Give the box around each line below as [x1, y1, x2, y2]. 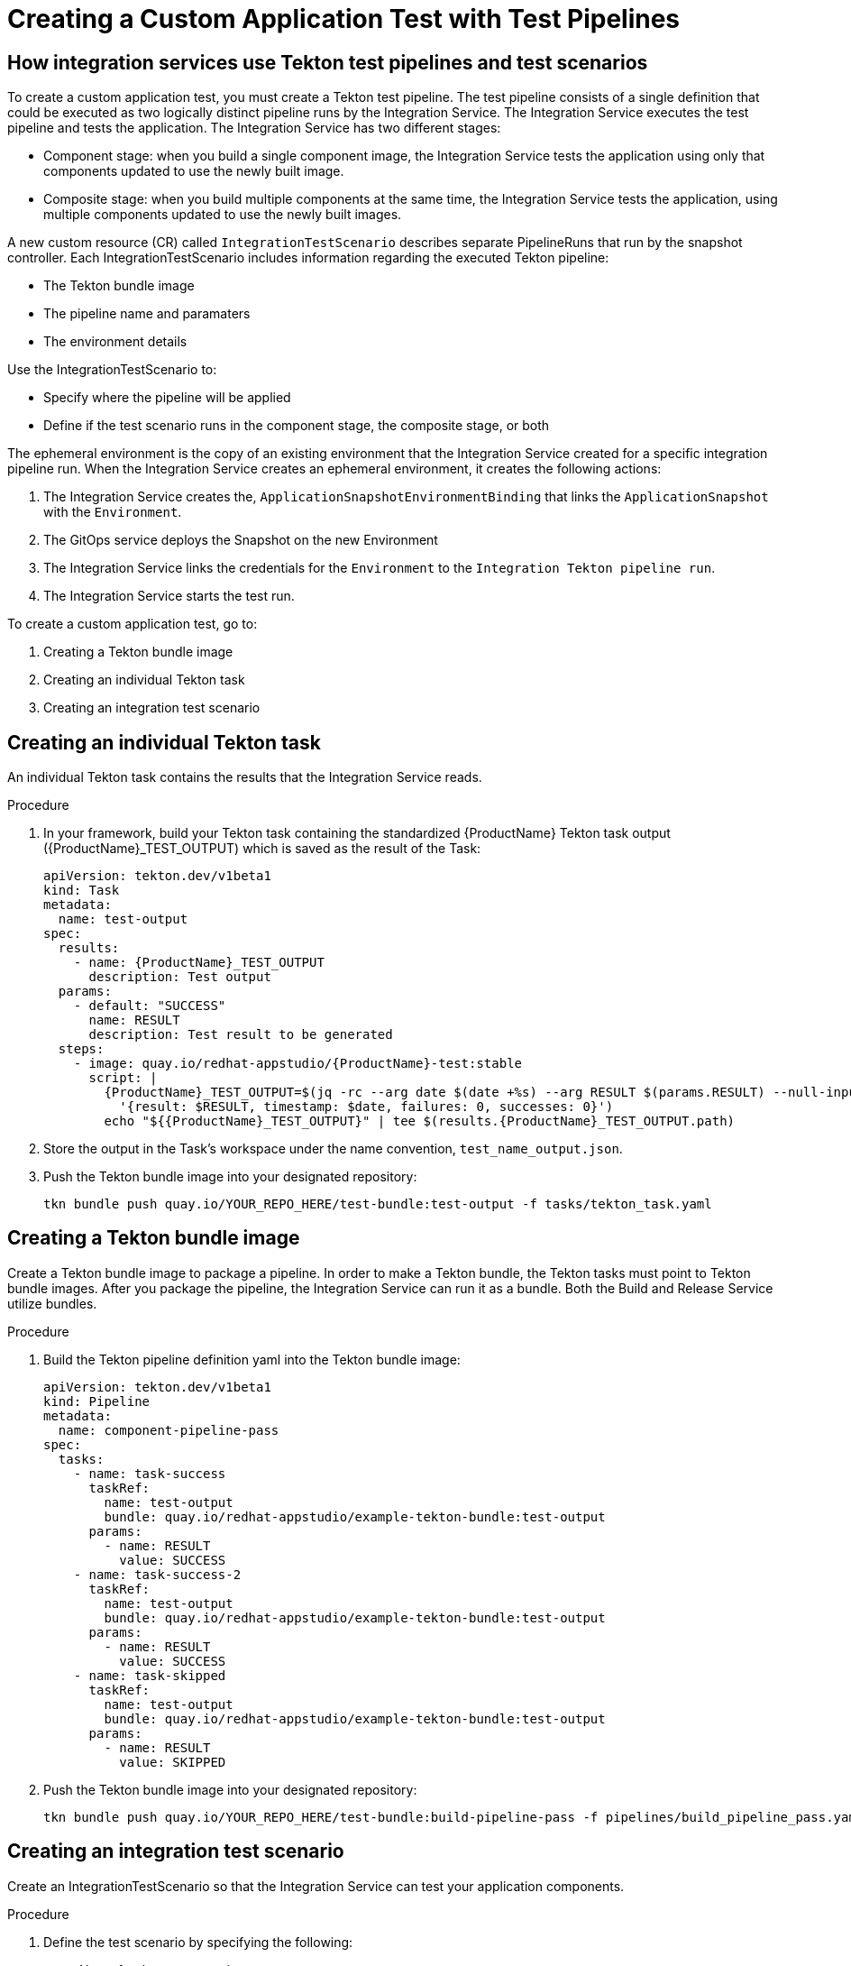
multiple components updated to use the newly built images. [43, 207, 402, 223]
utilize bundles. [7, 1295, 97, 1311]
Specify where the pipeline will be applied [43, 390, 291, 406]
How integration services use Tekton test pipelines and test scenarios [7, 51, 648, 74]
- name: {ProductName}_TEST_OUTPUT [73, 955, 325, 970]
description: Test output [88, 969, 271, 985]
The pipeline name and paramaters [43, 306, 251, 322]
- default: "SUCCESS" [73, 998, 226, 1014]
